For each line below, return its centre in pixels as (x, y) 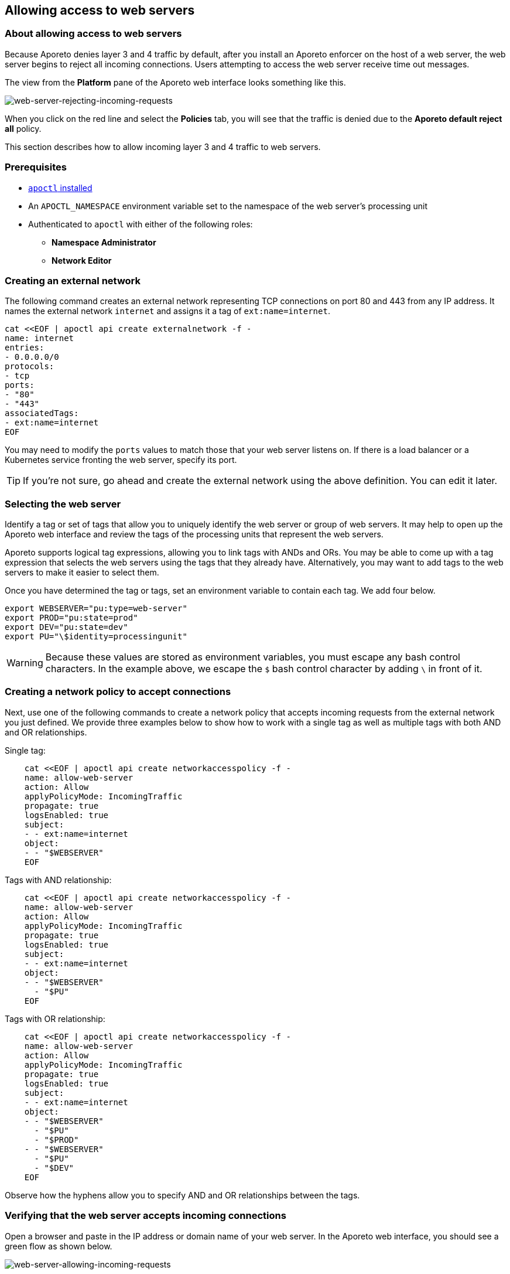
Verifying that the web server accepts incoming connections (146, 1216)
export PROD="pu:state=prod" (71, 618)
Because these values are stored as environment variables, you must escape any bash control (253, 657)
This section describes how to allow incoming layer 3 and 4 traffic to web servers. (163, 147)
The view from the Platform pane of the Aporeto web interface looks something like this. (175, 82)
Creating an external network (73, 280)
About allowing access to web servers (93, 34)
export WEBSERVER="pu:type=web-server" (96, 609)
